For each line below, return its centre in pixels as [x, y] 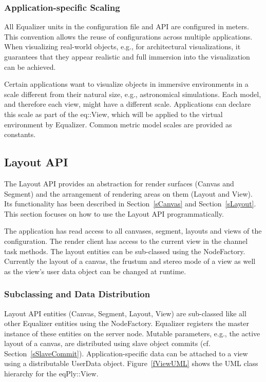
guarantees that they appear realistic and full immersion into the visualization [127, 56]
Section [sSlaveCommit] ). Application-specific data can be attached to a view [126, 353]
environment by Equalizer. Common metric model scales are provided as [118, 124]
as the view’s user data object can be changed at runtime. [95, 271]
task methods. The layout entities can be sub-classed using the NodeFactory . [125, 251]
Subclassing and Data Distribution [77, 294]
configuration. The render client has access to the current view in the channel [126, 241]
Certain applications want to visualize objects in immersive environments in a [126, 84]
